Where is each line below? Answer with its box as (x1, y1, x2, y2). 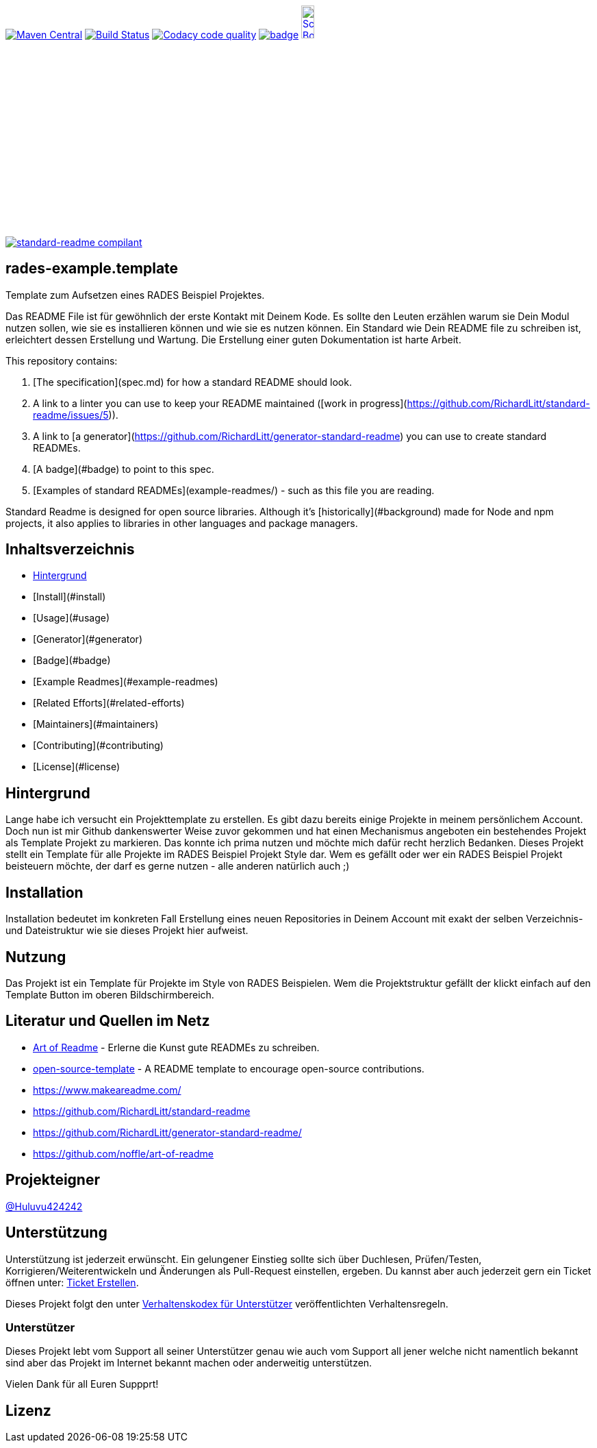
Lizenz (5, 1401, 51, 1419)
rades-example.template (5, 260, 179, 278)
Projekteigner (5, 1171, 100, 1189)
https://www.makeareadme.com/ (33, 1083, 181, 1096)
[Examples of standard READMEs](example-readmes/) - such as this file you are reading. (33, 484, 435, 496)
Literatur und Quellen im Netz (5, 1012, 210, 1030)
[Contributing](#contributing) (33, 739, 164, 752)
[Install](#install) (33, 591, 106, 603)
